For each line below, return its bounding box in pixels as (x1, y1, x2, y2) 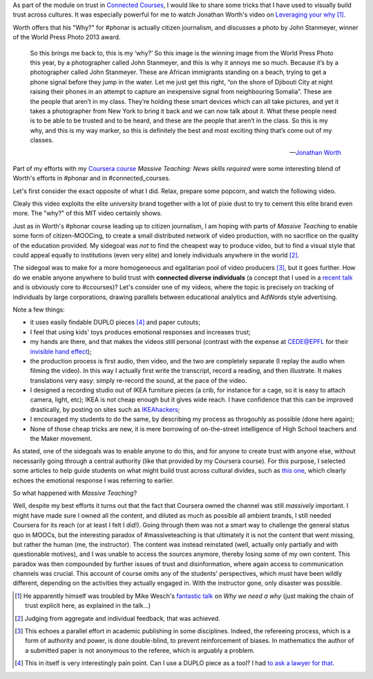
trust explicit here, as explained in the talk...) (25, 601, 151, 610)
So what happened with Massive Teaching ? (12, 489, 137, 497)
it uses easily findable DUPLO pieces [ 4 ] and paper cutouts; (30, 318, 200, 327)
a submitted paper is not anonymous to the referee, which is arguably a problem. (25, 646, 255, 654)
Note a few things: (12, 305, 65, 314)
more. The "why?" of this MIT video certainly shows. (12, 209, 162, 217)
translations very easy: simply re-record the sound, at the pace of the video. (30, 376, 247, 384)
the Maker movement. (30, 435, 93, 443)
